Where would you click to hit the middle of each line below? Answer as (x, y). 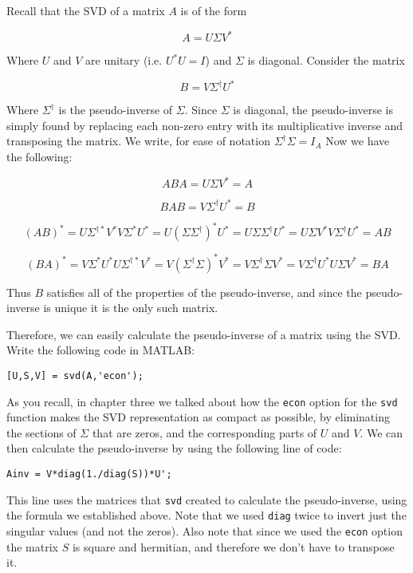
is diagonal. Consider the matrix (326, 60)
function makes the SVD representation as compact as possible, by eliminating (198, 417)
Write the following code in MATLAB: (101, 350)
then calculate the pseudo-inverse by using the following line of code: (174, 448)
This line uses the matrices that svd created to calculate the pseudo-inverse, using (207, 499)
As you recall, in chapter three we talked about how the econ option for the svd (202, 401)
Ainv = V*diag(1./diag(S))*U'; (89, 474)
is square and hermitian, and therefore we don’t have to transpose (233, 546)
